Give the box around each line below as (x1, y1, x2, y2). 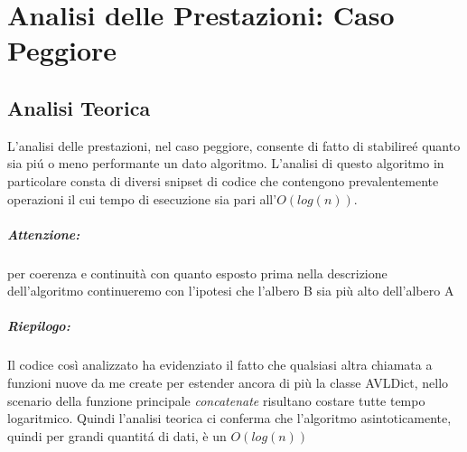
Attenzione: (7, 224, 80, 243)
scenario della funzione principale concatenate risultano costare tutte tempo (7, 391, 425, 410)
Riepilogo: (7, 316, 70, 335)
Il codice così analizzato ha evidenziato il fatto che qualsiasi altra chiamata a (7, 355, 433, 374)
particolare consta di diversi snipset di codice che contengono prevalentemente (7, 171, 439, 190)
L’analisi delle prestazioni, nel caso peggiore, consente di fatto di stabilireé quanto (7, 136, 461, 155)
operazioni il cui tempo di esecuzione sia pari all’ (7, 189, 277, 208)
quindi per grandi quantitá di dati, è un (7, 426, 227, 445)
